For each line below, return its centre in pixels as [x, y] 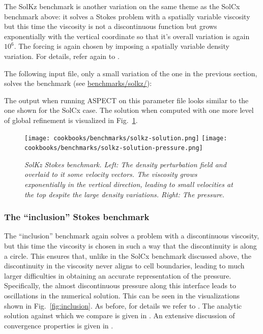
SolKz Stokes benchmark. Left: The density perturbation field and [125, 164]
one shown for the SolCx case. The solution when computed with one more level [129, 110]
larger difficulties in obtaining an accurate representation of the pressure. [118, 275]
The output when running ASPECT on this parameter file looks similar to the [126, 100]
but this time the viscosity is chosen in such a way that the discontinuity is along [130, 246]
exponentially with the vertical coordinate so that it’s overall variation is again [127, 36]
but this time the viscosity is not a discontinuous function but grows [111, 26]
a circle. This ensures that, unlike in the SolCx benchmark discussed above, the [128, 255]
